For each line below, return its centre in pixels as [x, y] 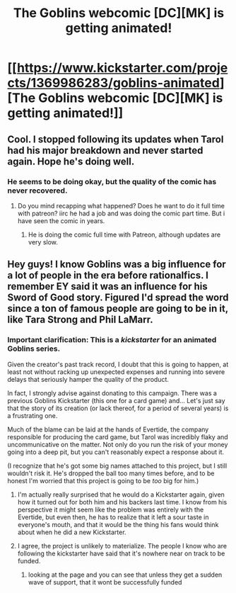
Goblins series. [34, 349]
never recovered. [37, 191]
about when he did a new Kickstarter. [72, 532]
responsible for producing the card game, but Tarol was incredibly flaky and [118, 436]
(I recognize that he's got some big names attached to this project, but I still [117, 465]
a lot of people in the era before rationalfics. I [108, 275]
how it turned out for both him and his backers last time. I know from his [122, 502]
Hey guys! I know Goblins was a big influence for [117, 265]
